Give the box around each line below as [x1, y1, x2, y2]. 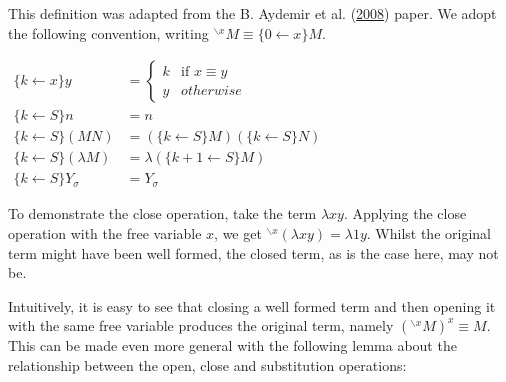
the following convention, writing [8, 22, 209, 43]
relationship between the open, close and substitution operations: [8, 354, 407, 375]
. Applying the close [343, 203, 467, 224]
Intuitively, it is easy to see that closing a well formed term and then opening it [8, 295, 496, 316]
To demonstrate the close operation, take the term [8, 203, 317, 224]
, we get [214, 222, 262, 243]
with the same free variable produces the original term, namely [8, 315, 394, 336]
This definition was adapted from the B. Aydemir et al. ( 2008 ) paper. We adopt [8, 3, 497, 23]
